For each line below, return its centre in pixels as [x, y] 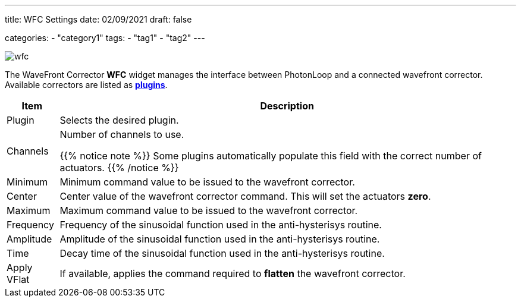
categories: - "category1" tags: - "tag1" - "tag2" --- [105, 38]
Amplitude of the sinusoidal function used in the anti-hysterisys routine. [220, 239]
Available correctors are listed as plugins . [86, 85]
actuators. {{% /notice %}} [119, 168]
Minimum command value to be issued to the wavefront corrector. [207, 182]
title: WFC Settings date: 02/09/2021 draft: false [98, 19]
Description [287, 106]
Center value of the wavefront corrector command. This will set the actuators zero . [245, 196]
